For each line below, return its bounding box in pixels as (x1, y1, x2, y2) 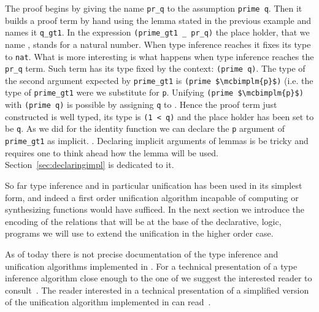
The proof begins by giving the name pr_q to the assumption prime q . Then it (5, 2, 302, 14)
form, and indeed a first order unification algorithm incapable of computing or (5, 191, 299, 204)
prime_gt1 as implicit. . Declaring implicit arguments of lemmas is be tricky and (5, 134, 309, 147)
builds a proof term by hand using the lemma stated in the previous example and (5, 13, 311, 26)
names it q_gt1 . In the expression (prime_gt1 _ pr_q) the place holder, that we (5, 26, 310, 39)
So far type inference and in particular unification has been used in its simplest (5, 178, 302, 191)
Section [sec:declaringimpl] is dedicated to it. (5, 158, 174, 171)
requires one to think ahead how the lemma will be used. (5, 146, 218, 159)
